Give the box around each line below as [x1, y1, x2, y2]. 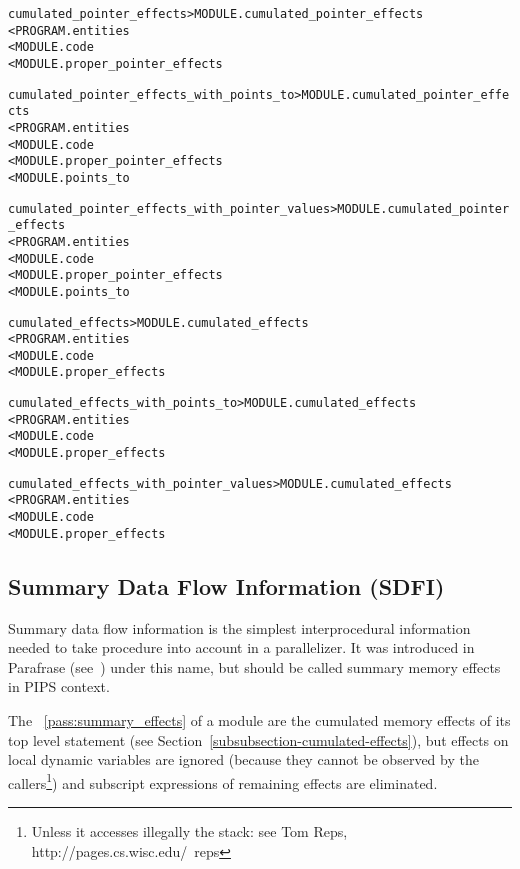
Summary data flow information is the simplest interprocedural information [8, 617, 471, 638]
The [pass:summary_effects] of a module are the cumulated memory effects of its [8, 709, 511, 730]
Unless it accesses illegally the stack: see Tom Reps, [31, 820, 348, 841]
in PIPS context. [8, 676, 110, 697]
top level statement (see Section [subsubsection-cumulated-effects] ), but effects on [8, 729, 509, 750]
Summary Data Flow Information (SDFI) [8, 570, 445, 601]
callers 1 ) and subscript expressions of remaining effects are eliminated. [8, 769, 438, 793]
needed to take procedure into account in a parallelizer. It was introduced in [8, 637, 475, 658]
